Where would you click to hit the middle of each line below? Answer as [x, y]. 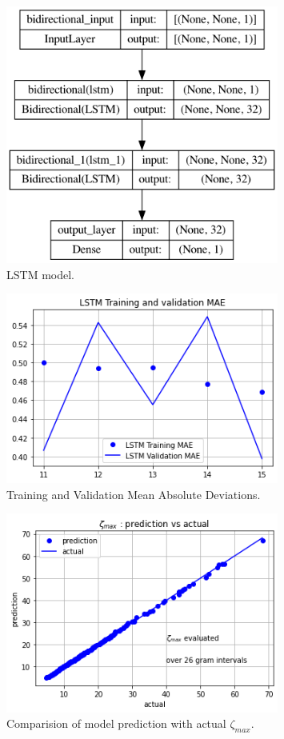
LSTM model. [40, 274]
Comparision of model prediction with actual [116, 723]
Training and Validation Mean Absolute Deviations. [134, 494]
